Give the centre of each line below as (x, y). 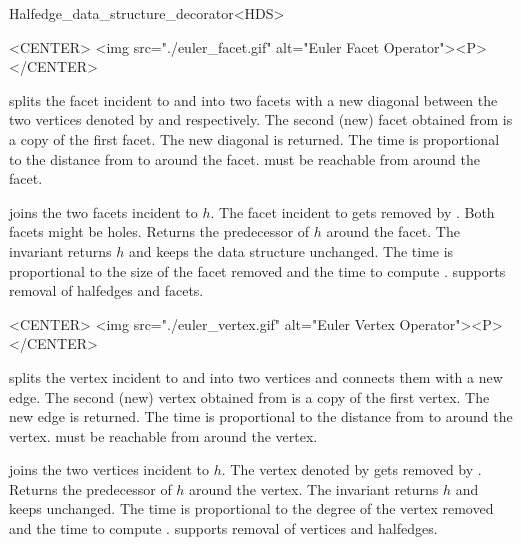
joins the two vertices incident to (109, 469)
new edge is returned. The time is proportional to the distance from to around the (261, 416)
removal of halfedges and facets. (106, 290)
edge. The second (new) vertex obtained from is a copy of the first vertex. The (249, 396)
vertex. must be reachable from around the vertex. (163, 435)
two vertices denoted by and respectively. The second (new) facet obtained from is (261, 119)
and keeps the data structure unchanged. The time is (291, 250)
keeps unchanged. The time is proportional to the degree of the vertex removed (251, 508)
